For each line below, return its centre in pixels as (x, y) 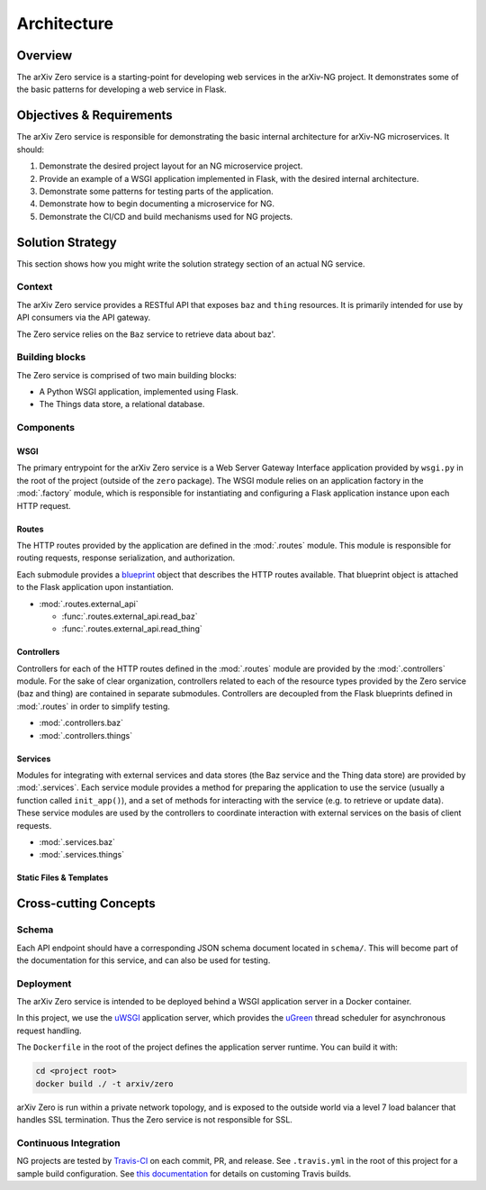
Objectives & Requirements (94, 116)
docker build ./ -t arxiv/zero (105, 1084)
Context (35, 286)
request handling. (49, 1031)
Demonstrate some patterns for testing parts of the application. (156, 191)
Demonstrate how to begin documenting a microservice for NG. (157, 204)
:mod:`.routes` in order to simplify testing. (94, 706)
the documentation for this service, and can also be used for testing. (144, 960)
